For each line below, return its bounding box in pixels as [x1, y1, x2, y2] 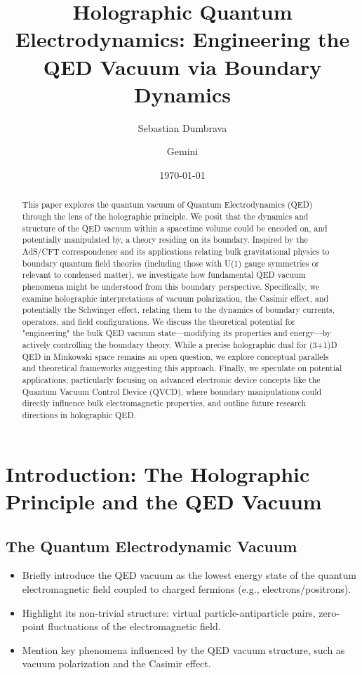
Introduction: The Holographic [6, 459, 310, 488]
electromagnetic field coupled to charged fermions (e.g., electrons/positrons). [22, 581, 351, 596]
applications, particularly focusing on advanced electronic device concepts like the [22, 374, 321, 386]
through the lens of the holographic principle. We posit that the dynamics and [22, 210, 309, 222]
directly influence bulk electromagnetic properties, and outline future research [22, 397, 307, 409]
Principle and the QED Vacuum [6, 486, 322, 515]
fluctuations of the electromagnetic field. [48, 619, 221, 634]
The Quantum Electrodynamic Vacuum [6, 535, 297, 556]
